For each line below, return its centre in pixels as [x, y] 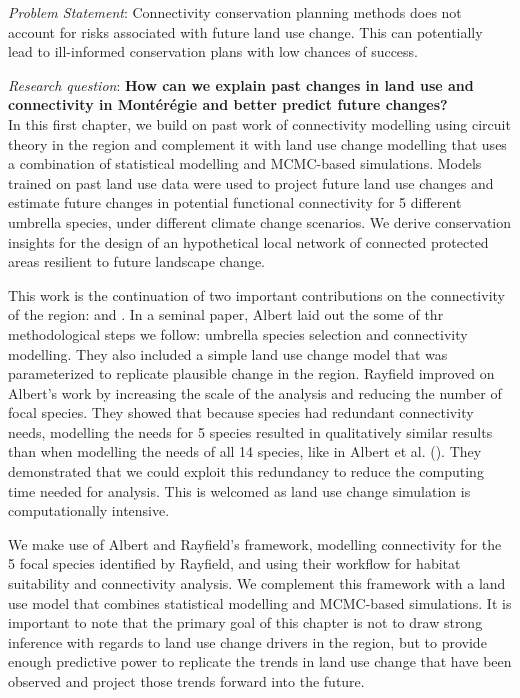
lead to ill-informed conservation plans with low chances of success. [213, 51]
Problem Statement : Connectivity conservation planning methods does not [235, 12]
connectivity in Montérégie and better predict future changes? [228, 104]
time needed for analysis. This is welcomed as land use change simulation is [239, 490]
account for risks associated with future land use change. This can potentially [245, 31]
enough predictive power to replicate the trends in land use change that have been [260, 661]
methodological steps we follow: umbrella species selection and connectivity [238, 333]
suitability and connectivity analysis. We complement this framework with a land [257, 583]
